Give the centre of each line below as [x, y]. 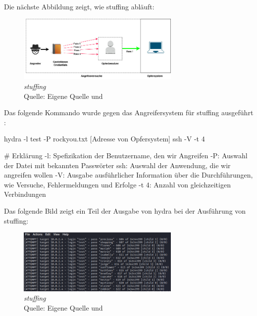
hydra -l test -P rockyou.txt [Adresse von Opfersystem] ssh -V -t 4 [104, 139]
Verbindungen [25, 194]
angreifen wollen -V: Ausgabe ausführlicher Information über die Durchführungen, [128, 175]
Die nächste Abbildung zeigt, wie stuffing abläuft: [79, 6]
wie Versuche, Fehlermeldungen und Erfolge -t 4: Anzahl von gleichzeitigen [117, 184]
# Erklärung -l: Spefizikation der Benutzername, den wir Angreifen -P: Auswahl [126, 155]
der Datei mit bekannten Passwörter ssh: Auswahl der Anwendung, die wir [117, 165]
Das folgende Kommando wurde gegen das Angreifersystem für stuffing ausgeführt [129, 113]
